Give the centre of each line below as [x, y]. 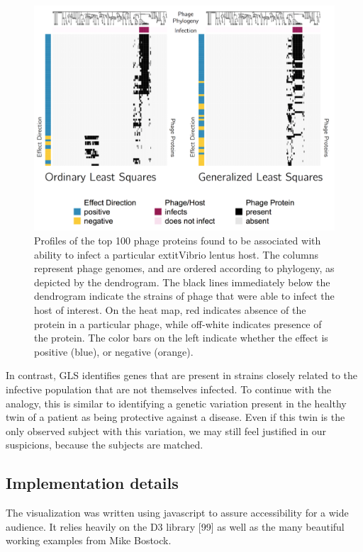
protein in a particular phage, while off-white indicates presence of [178, 323]
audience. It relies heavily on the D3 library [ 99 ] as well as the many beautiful [175, 526]
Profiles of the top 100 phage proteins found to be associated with [178, 241]
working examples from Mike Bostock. [89, 540]
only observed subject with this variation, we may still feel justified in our [166, 430]
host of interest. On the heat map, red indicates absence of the [170, 310]
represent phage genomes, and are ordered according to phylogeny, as [184, 268]
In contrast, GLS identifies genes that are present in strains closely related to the [182, 375]
